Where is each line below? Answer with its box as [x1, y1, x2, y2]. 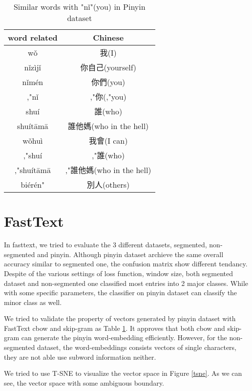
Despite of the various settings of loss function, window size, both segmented [4, 268, 233, 278]
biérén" [21, 178, 45, 190]
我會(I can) [88, 135, 128, 146]
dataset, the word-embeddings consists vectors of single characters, [37, 342, 236, 352]
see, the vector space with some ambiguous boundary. [4, 377, 164, 388]
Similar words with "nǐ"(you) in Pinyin [13, 1, 146, 12]
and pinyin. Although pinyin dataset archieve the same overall [37, 249, 224, 259]
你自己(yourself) [80, 62, 136, 73]
